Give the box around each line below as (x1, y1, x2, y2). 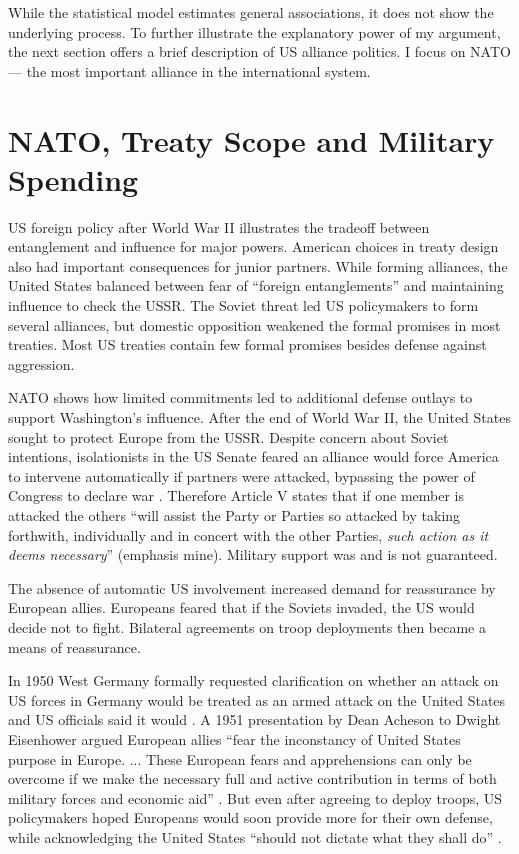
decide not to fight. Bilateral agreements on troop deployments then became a (8, 616, 486, 637)
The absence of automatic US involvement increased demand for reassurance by (8, 577, 496, 598)
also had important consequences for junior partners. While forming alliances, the (8, 255, 508, 276)
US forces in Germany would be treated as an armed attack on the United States (8, 689, 506, 710)
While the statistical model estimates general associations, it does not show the (8, 2, 494, 22)
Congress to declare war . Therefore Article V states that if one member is (8, 485, 464, 506)
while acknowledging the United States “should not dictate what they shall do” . (8, 826, 502, 847)
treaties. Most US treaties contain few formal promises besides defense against (8, 334, 487, 355)
